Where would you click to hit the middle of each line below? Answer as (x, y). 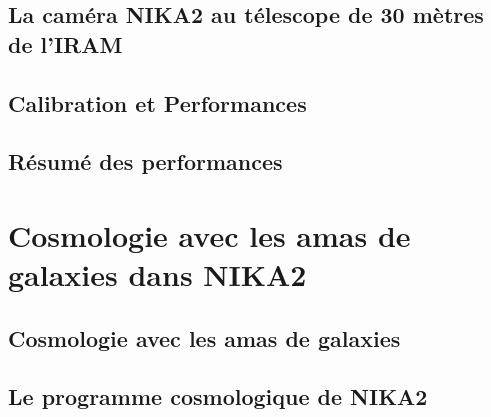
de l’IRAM (65, 43)
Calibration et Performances (157, 102)
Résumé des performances (145, 161)
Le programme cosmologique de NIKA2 (218, 396)
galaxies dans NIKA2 (157, 274)
